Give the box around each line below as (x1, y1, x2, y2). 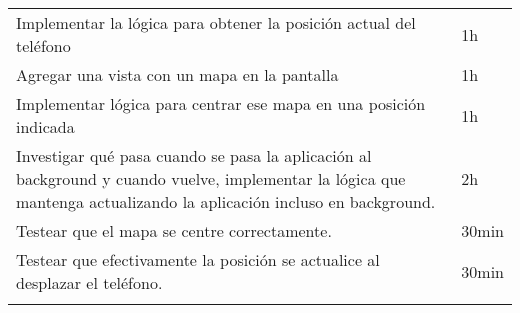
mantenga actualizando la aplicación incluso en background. (16, 190, 436, 213)
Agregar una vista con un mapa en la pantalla (16, 63, 339, 86)
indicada (16, 115, 75, 138)
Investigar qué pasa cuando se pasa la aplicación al (16, 144, 372, 167)
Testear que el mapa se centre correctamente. (16, 219, 332, 242)
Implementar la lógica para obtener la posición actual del (16, 11, 416, 34)
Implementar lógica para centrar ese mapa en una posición (16, 92, 426, 115)
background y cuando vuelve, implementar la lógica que (16, 167, 406, 190)
